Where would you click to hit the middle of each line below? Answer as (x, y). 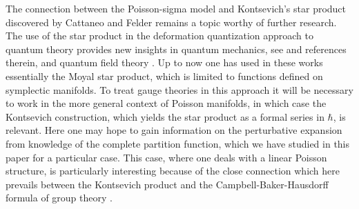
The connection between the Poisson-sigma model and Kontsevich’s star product (176, 8)
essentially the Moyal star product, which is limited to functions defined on (164, 76)
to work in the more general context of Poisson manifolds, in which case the (166, 103)
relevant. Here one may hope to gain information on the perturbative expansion (174, 130)
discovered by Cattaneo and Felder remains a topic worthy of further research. (171, 22)
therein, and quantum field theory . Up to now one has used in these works (164, 62)
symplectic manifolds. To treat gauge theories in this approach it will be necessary (179, 89)
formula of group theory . (59, 198)
